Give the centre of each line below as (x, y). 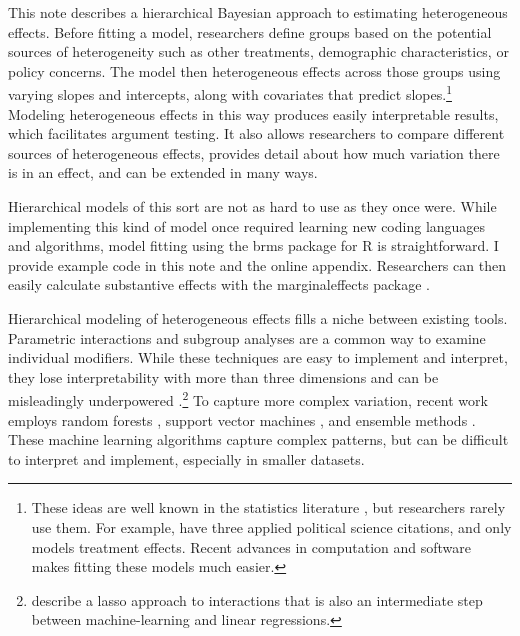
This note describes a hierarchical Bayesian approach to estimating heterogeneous (258, 12)
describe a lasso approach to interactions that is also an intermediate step (257, 599)
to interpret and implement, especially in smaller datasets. (186, 458)
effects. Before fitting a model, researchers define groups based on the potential (250, 31)
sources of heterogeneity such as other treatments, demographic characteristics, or (258, 51)
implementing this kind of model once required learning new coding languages (247, 225)
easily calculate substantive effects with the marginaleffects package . (219, 284)
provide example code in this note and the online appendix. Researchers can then (257, 264)
